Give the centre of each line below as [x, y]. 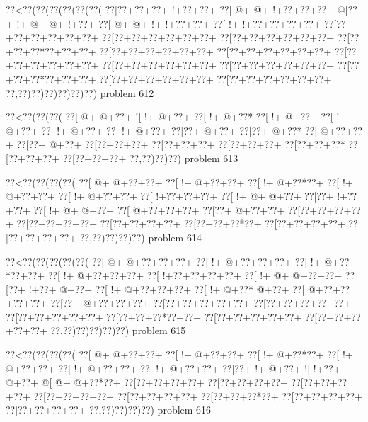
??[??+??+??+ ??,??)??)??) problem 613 [150, 158]
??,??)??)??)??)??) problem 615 [118, 330]
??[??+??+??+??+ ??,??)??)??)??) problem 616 [109, 410]
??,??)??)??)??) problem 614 [140, 237]
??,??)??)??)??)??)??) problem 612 [80, 92]
